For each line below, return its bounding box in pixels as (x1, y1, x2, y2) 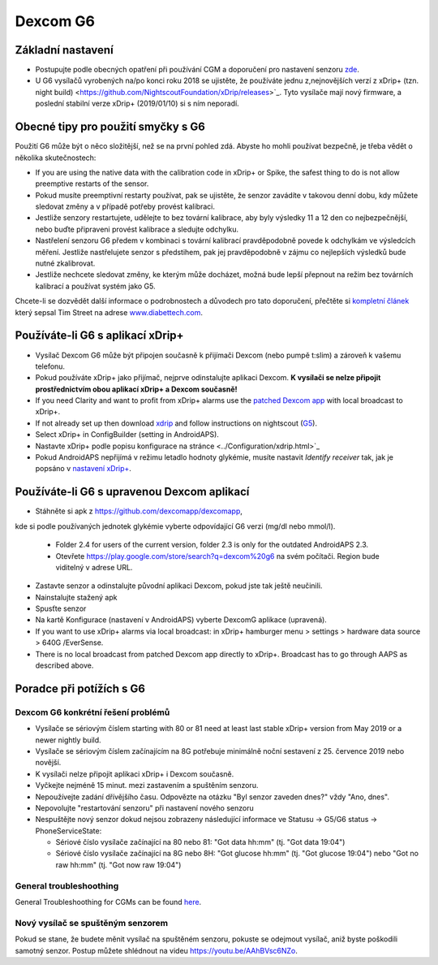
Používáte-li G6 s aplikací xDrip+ (15, 329, 184, 343)
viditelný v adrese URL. (55, 562, 133, 572)
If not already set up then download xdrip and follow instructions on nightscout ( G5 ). (35, 418, 318, 428)
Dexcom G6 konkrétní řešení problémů (15, 707, 170, 718)
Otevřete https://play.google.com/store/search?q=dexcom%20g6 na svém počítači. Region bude (55, 551, 380, 560)
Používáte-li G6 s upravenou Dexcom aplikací (15, 485, 250, 499)
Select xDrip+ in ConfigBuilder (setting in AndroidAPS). (35, 430, 219, 439)
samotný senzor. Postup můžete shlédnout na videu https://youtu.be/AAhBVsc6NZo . (15, 946, 298, 955)
